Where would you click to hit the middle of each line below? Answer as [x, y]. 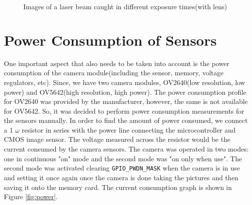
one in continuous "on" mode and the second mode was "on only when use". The [123, 158]
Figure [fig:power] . [31, 196]
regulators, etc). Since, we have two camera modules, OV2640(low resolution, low [125, 82]
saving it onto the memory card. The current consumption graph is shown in [118, 187]
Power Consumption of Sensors [110, 40]
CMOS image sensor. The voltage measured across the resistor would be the [117, 139]
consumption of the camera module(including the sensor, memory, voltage [114, 73]
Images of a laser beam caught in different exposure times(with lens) [125, 6]
